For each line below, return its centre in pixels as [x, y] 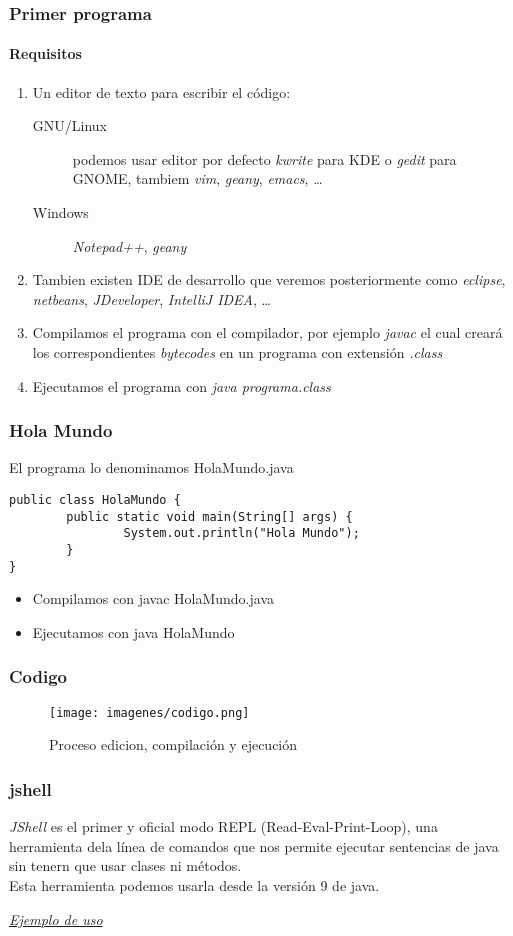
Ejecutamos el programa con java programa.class [181, 385]
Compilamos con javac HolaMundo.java [153, 598]
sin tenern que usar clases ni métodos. [125, 865]
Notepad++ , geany [129, 245]
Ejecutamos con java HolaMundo [133, 631]
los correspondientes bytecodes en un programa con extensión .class [237, 351]
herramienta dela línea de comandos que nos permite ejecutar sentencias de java [254, 845]
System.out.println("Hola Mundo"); [241, 533]
